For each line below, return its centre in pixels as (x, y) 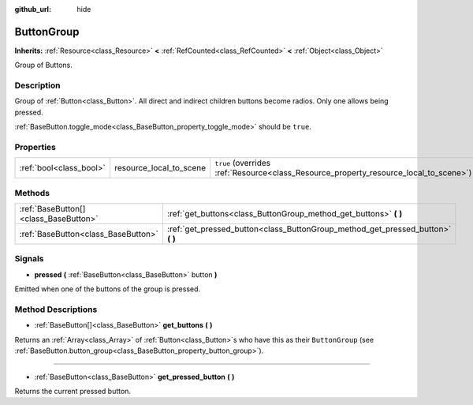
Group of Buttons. (43, 65)
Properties (35, 147)
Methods (32, 193)
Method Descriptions (56, 309)
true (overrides (243, 163)
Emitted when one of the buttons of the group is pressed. (108, 289)
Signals (29, 259)
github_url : (33, 9)
